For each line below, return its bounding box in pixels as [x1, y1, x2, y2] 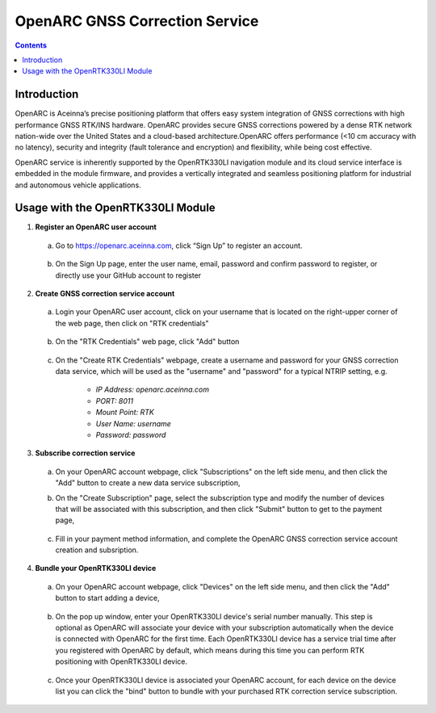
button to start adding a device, [55, 593, 161, 603]
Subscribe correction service [35, 448, 136, 458]
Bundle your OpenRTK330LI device [35, 564, 157, 573]
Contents [15, 40, 48, 50]
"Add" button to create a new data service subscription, [55, 478, 241, 488]
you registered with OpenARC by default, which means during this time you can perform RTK [55, 645, 365, 655]
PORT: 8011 [95, 396, 133, 405]
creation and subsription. [55, 545, 139, 555]
